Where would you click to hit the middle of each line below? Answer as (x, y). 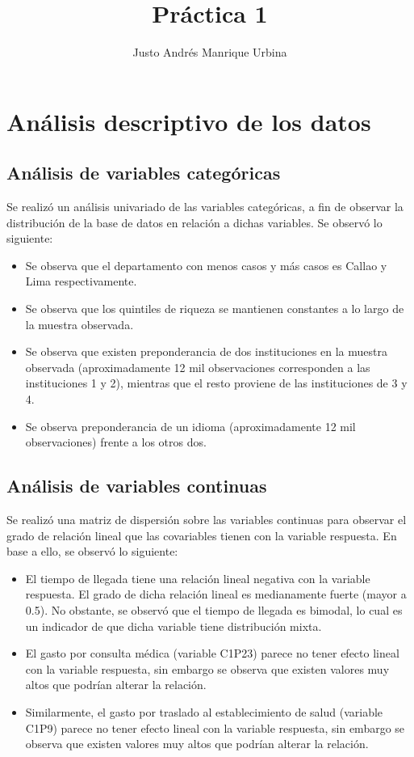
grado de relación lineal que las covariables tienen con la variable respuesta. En (202, 535)
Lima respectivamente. (81, 281)
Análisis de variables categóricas (144, 173)
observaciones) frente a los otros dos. (116, 442)
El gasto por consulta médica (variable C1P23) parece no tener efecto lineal (212, 653)
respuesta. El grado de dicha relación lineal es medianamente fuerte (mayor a (216, 594)
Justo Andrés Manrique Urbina (210, 52)
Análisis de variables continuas (137, 486)
